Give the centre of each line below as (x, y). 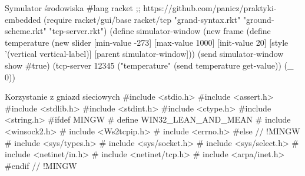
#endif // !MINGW (41, 165)
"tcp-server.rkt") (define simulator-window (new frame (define (160, 31)
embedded (23, 19)
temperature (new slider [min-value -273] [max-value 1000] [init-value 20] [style (147, 42)
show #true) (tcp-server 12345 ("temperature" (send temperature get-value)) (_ (149, 65)
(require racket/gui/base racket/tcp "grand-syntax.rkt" (142, 19)
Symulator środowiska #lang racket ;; (73, 8)
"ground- (258, 19)
